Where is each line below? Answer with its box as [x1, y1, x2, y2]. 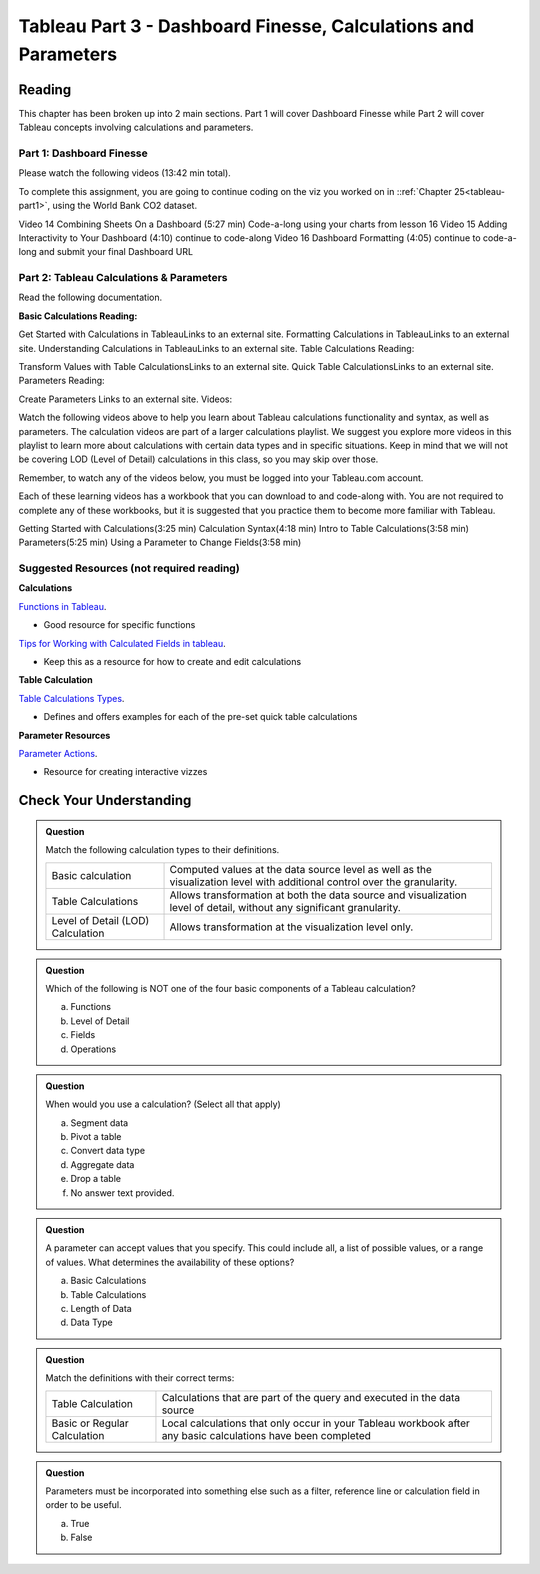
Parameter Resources [18, 729, 111, 741]
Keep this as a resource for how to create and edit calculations [43, 656, 302, 668]
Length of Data [70, 1303, 132, 1314]
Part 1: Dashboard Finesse [18, 146, 149, 160]
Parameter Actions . [18, 748, 98, 759]
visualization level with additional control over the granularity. [169, 875, 458, 889]
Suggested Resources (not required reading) [18, 561, 240, 575]
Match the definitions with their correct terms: [45, 1372, 235, 1384]
